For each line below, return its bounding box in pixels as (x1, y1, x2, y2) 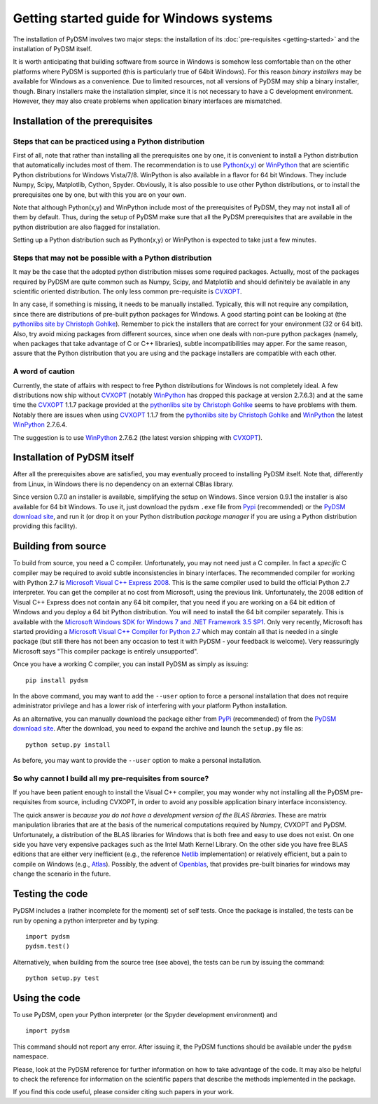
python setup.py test (25, 974, 99, 982)
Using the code (13, 992, 80, 1004)
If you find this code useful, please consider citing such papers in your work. (13, 1088, 234, 1096)
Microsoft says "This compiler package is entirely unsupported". (13, 647, 199, 655)
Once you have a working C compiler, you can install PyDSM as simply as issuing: (13, 660, 248, 668)
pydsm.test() (25, 942, 70, 951)
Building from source (13, 540, 106, 553)
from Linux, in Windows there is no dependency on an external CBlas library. (13, 480, 234, 488)
